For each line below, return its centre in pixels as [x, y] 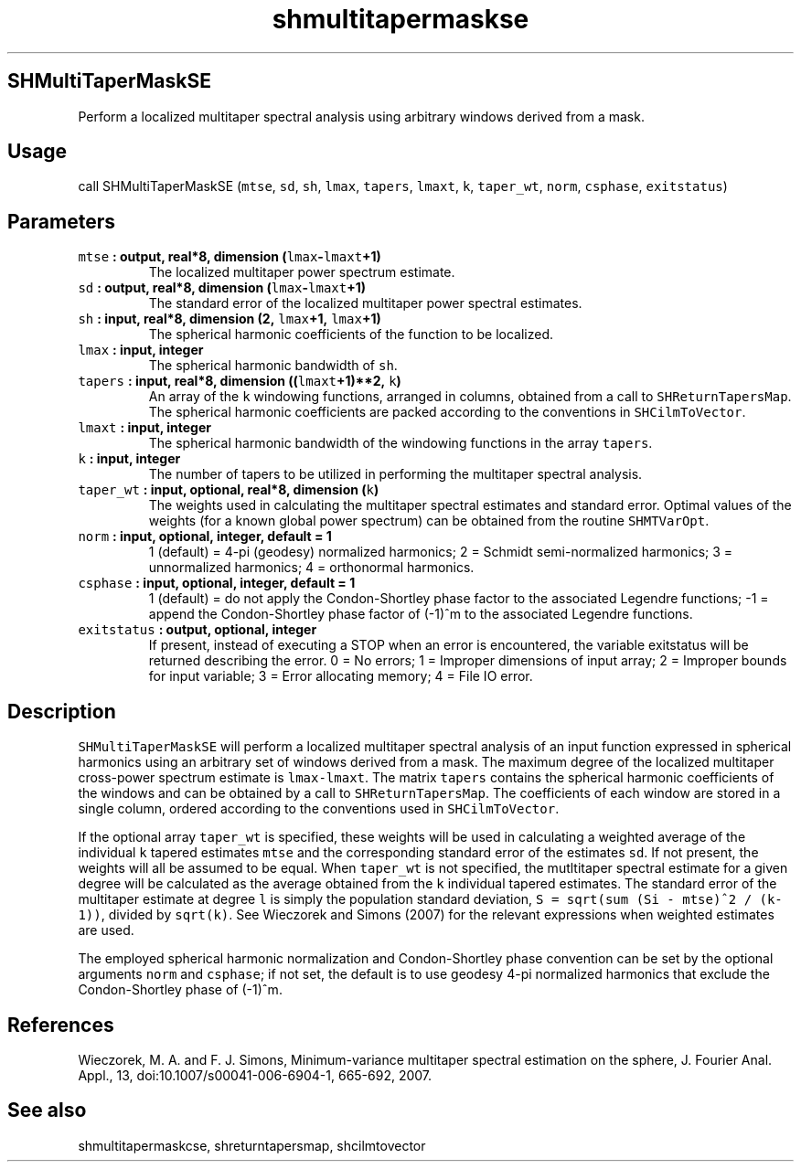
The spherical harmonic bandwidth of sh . [273, 366]
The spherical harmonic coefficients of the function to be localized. [351, 335]
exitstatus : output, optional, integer [198, 630]
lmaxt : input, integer [144, 428]
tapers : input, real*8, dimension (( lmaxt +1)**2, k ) [240, 381]
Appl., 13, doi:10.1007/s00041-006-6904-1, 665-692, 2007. [255, 1075]
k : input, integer [129, 459]
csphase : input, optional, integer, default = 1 [217, 583]
